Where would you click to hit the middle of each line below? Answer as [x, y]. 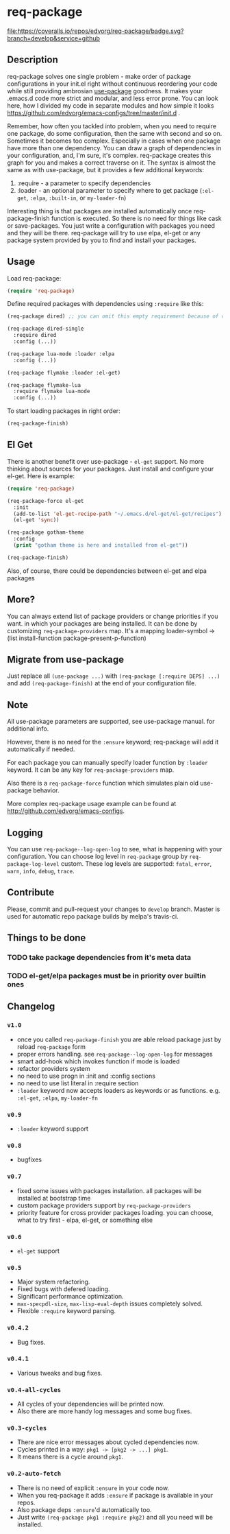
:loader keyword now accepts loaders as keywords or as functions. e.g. [118, 1090]
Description [33, 60]
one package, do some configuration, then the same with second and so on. [115, 133]
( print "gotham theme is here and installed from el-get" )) [101, 545]
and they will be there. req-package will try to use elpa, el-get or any [104, 233]
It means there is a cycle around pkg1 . [70, 1457]
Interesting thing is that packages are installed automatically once [100, 211]
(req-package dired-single [46, 329]
